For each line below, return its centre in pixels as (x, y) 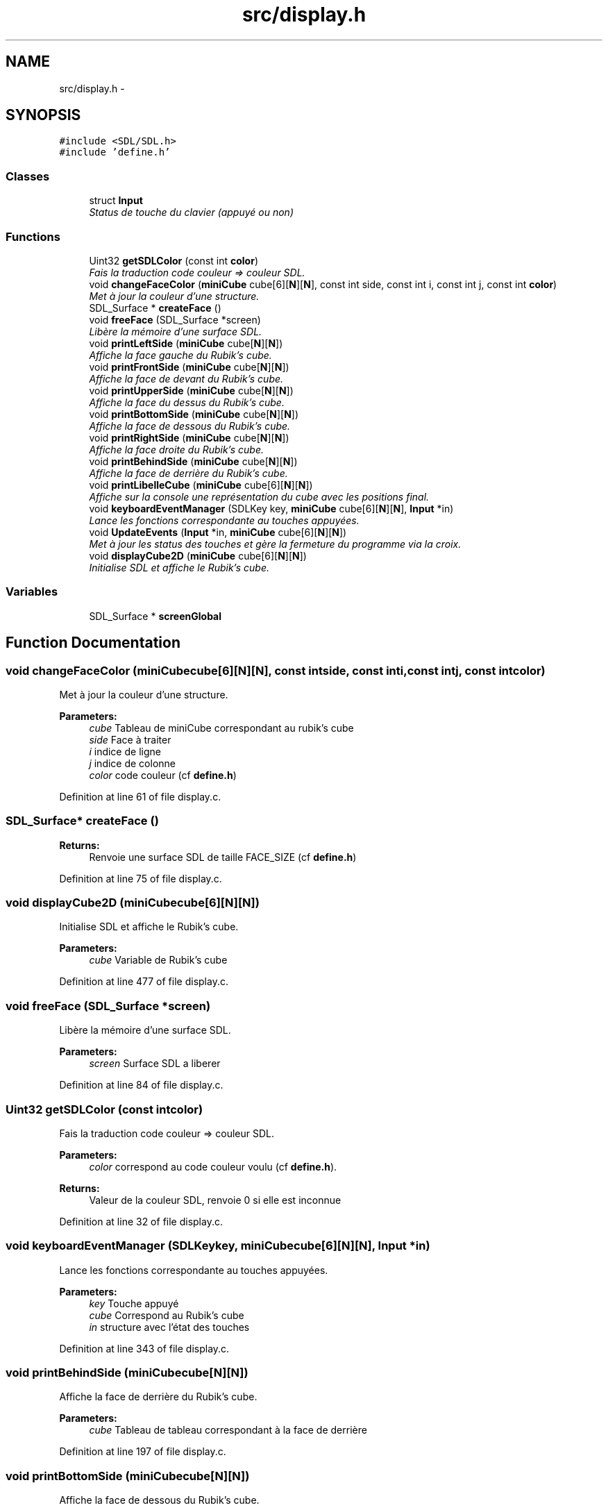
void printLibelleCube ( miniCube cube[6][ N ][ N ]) (201, 485)
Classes (28, 176)
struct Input (116, 201)
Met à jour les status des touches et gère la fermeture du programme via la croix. (275, 544)
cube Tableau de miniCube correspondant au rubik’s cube (221, 728)
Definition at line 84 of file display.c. (141, 1085)
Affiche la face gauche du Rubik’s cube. (180, 355)
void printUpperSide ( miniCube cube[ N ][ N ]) (191, 390)
